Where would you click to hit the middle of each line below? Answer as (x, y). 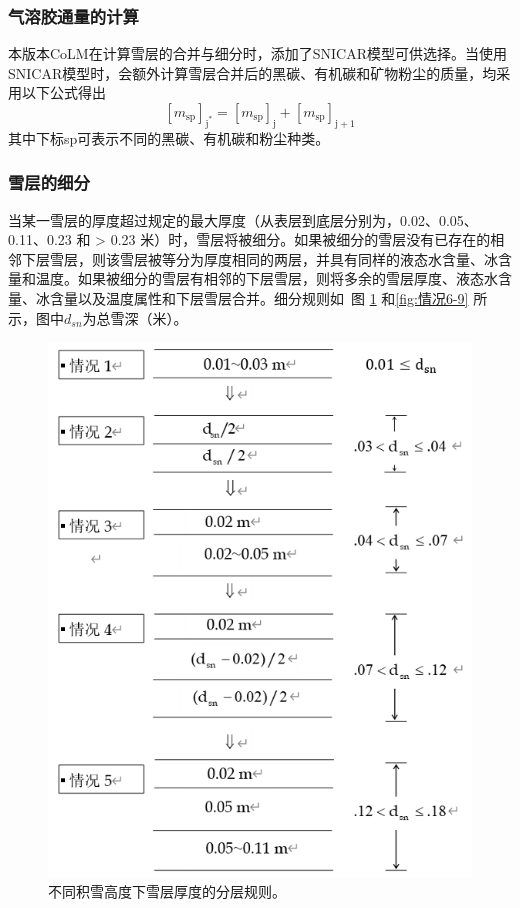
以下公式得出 (63, 92)
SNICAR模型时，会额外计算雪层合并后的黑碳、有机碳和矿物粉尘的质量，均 (252, 72)
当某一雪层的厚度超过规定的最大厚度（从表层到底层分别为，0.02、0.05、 (243, 219)
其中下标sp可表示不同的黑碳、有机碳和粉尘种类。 (169, 137)
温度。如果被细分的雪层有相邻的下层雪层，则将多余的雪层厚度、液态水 (266, 278)
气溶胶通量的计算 (73, 15)
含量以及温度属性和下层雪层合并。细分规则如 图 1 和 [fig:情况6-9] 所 (268, 297)
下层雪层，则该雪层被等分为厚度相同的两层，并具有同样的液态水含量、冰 (259, 258)
